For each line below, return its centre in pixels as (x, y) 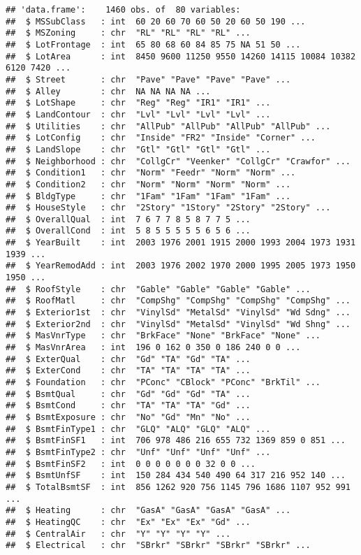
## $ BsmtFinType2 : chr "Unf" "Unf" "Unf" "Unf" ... (138, 452)
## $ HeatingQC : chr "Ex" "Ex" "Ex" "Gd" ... (128, 522)
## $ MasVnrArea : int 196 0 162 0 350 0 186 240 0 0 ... (153, 348)
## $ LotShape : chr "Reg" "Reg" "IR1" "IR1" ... (138, 103)
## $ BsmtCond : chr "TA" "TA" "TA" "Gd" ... (128, 406)
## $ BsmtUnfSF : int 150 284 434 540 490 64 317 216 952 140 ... (176, 476)
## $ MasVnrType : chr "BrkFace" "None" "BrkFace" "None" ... (163, 336)
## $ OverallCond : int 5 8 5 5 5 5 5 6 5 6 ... (128, 231)
